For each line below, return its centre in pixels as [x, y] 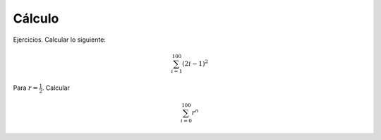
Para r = [25, 88]
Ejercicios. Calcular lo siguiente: [59, 40]
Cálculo [36, 18]
